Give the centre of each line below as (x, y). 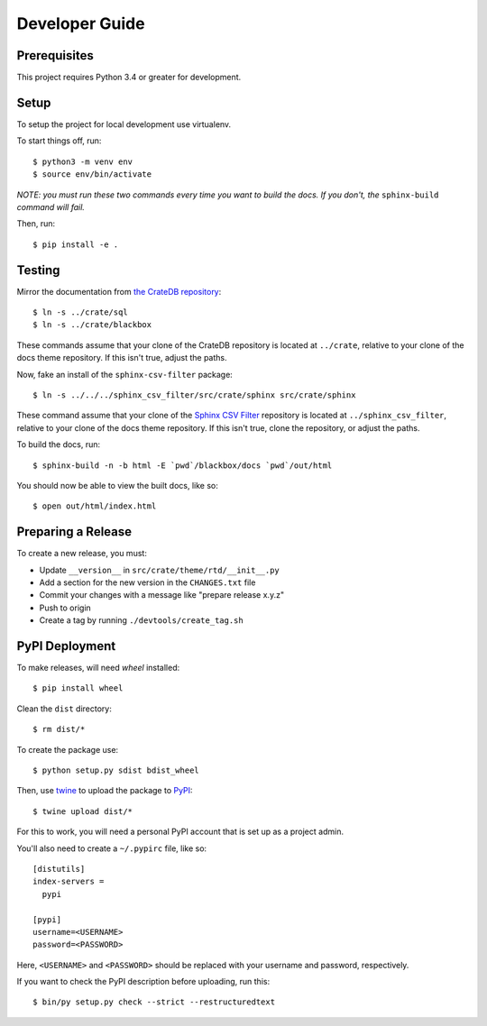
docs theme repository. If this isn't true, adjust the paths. (122, 358)
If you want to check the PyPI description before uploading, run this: (143, 982)
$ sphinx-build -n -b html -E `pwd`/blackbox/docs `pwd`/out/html (183, 465)
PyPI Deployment (66, 646)
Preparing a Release (74, 532)
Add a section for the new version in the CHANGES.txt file (147, 582)
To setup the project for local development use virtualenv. (124, 124)
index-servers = (69, 882)
